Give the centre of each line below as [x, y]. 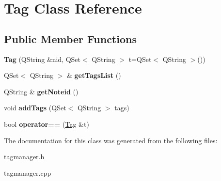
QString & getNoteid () [41, 91]
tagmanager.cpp [28, 173]
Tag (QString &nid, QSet [42, 59]
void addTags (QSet [35, 108]
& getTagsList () [94, 75]
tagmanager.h [24, 157]
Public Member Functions [70, 38]
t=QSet [140, 59]
